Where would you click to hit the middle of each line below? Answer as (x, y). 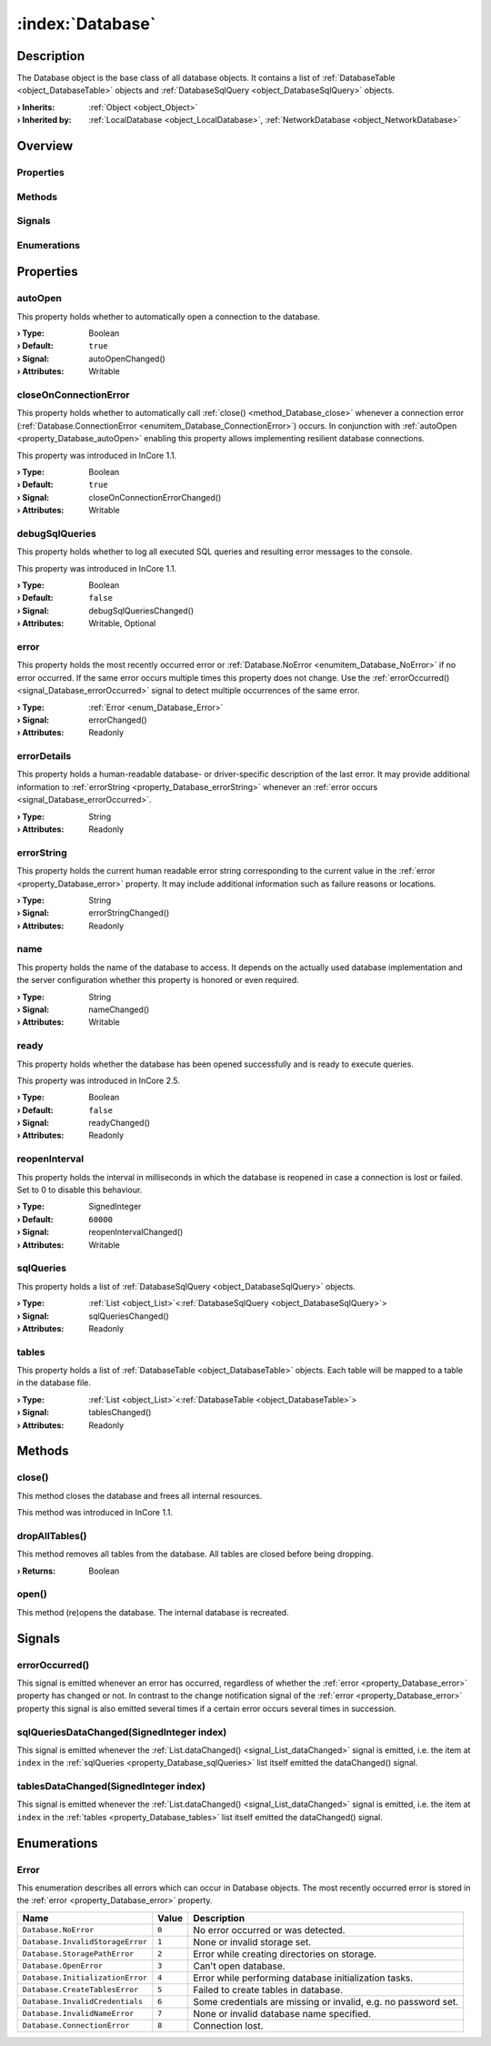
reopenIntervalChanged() (136, 1232)
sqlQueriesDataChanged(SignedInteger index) (122, 1732)
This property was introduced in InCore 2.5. (99, 1080)
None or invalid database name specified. (282, 2013)
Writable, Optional (122, 623)
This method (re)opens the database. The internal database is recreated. (153, 1612)
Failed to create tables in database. (268, 1990)
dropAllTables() (52, 1535)
